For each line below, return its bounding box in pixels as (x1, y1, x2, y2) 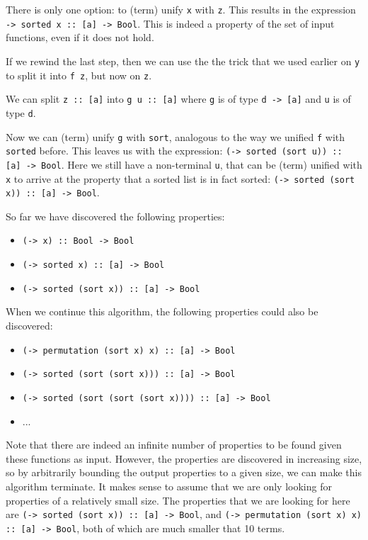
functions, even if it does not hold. (6, 30, 154, 45)
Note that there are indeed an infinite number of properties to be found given (6, 437, 342, 452)
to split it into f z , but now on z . (6, 67, 152, 82)
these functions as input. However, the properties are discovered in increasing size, (6, 451, 362, 466)
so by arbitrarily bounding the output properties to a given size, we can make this (6, 465, 362, 480)
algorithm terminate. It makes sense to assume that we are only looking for (6, 478, 332, 493)
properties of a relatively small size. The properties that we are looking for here (6, 493, 350, 507)
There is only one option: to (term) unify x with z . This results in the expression (6, 2, 356, 16)
